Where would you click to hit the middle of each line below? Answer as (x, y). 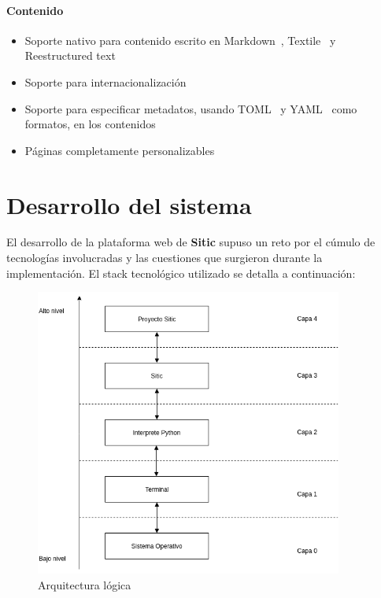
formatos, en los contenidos (90, 124)
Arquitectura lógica (85, 584)
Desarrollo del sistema (129, 204)
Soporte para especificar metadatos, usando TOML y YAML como (191, 108)
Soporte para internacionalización (105, 81)
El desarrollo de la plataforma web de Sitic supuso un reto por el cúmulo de (191, 242)
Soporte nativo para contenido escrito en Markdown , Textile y (180, 40)
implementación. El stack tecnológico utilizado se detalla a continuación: (181, 273)
